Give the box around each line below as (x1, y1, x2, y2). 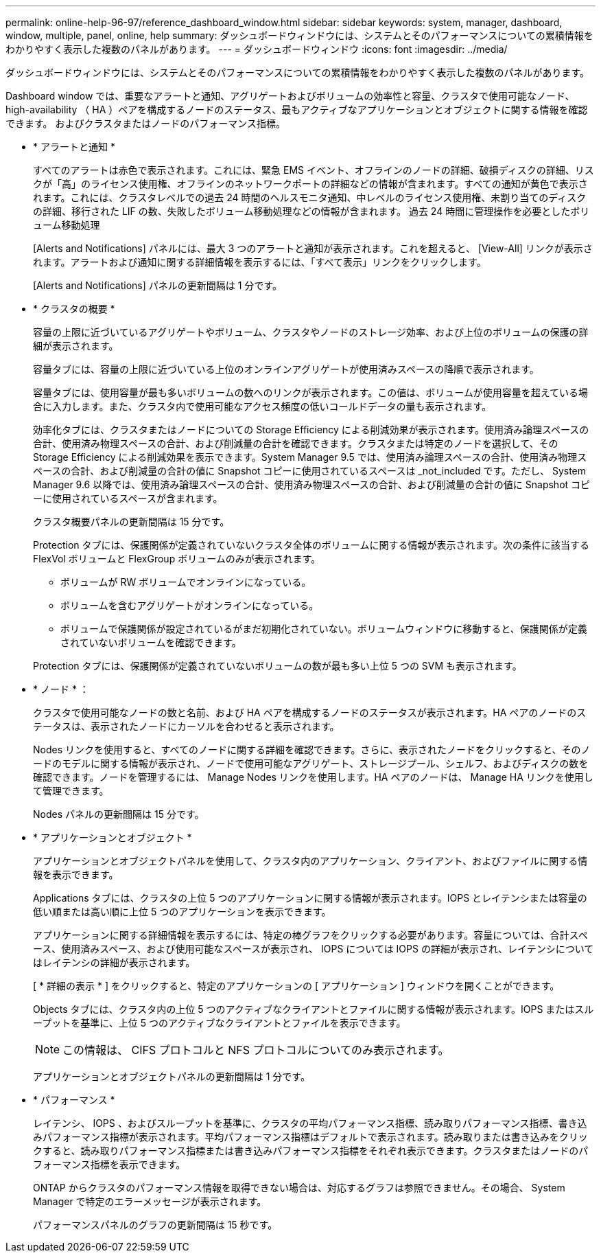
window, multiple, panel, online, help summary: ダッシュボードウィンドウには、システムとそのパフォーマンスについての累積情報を (5, 30, 593, 41)
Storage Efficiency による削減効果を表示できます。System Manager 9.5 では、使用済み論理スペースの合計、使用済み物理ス (33, 451, 587, 463)
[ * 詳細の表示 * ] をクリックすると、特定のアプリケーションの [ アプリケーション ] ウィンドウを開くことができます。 (33, 980, 560, 992)
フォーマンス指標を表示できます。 (33, 1158, 186, 1170)
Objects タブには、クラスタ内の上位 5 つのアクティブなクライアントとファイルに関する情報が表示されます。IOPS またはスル (33, 1003, 594, 1015)
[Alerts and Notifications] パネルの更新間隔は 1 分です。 (33, 279, 282, 291)
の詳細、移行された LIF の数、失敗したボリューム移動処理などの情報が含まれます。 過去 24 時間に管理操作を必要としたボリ (33, 205, 590, 217)
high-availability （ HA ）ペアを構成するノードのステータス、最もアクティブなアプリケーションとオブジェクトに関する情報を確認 (5, 104, 588, 115)
